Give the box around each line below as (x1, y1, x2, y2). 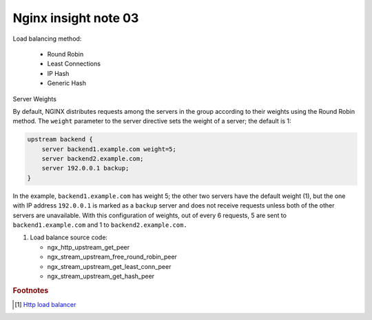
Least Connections (47, 59, 101, 68)
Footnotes (12, 286, 49, 295)
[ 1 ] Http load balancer (14, 300, 76, 308)
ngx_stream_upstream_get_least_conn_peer (47, 262, 172, 270)
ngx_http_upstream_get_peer (47, 243, 130, 251)
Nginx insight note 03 (12, 10, 139, 26)
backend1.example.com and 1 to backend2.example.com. (12, 221, 187, 229)
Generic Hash (47, 79, 86, 88)
